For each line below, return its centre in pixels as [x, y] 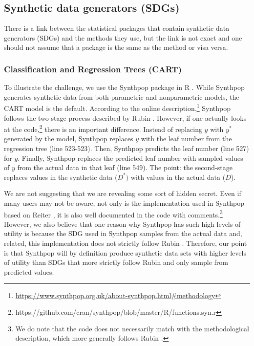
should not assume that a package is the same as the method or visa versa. [116, 47]
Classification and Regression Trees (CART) [93, 69]
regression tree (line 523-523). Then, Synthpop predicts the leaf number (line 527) [127, 148]
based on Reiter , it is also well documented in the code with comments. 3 [113, 214]
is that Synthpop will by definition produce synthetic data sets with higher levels [125, 252]
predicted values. [29, 271]
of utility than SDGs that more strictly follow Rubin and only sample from [116, 262]
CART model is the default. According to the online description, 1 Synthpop [117, 108]
